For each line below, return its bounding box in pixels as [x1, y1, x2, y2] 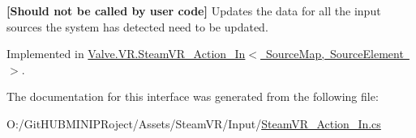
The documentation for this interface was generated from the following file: [6, 88, 379, 105]
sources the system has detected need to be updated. [6, 18, 268, 35]
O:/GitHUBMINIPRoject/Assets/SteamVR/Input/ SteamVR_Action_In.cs [6, 115, 381, 132]
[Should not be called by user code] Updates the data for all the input [6, 2, 381, 19]
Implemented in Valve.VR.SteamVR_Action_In [6, 45, 246, 62]
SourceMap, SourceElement [266, 45, 404, 62]
